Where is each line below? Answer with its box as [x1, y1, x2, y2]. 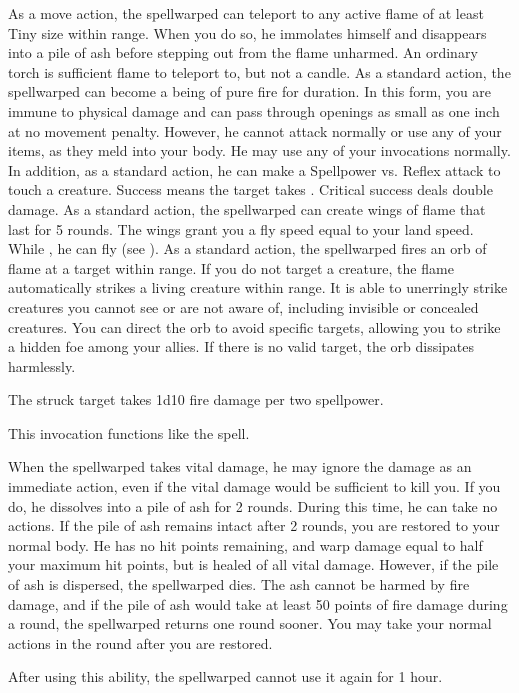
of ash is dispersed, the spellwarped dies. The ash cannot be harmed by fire [8, 574, 470, 595]
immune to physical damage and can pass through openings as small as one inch [8, 100, 500, 121]
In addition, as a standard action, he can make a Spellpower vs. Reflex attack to [8, 159, 501, 180]
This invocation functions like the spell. [8, 422, 250, 443]
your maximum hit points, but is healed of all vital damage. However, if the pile [8, 554, 499, 575]
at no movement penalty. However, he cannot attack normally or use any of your [8, 120, 502, 141]
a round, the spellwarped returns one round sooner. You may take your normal [8, 613, 492, 634]
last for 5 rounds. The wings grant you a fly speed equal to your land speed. [8, 218, 474, 239]
